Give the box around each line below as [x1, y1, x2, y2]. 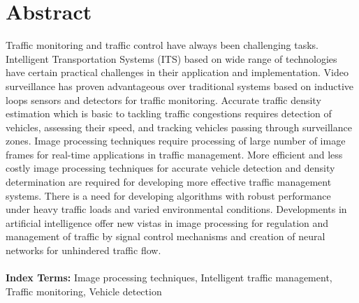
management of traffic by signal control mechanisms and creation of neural [6, 229, 325, 244]
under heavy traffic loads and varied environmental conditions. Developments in [6, 202, 347, 216]
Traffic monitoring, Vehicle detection [6, 283, 162, 298]
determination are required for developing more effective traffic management [6, 175, 332, 189]
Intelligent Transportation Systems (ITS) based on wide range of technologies [6, 51, 337, 66]
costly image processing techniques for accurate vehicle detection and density [6, 161, 335, 175]
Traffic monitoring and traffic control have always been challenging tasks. [6, 38, 318, 52]
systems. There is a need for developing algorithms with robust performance [6, 188, 331, 202]
